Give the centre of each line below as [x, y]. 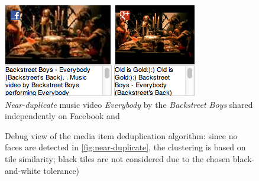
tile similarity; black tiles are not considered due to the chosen [118, 158]
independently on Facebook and [62, 116]
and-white [23, 170]
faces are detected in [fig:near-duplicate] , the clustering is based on [125, 147]
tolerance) [61, 170]
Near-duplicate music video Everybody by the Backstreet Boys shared [129, 104]
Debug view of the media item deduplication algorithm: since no [121, 135]
